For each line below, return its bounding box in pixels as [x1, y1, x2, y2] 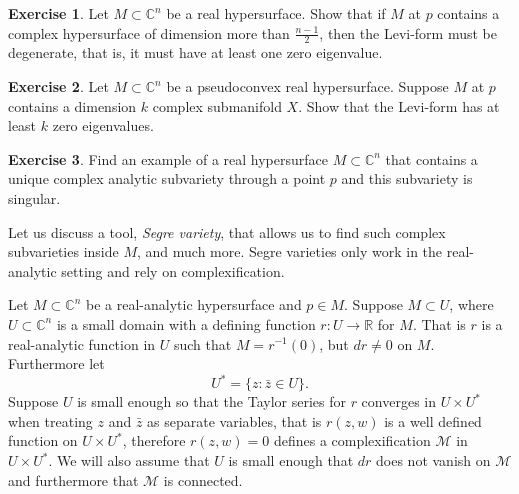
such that [173, 333, 232, 354]
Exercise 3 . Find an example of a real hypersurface [8, 148, 328, 169]
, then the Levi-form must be [319, 22, 497, 43]
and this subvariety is [341, 168, 473, 189]
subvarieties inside [8, 241, 119, 262]
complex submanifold [152, 95, 282, 116]
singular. [8, 187, 61, 208]
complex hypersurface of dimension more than [8, 22, 290, 43]
